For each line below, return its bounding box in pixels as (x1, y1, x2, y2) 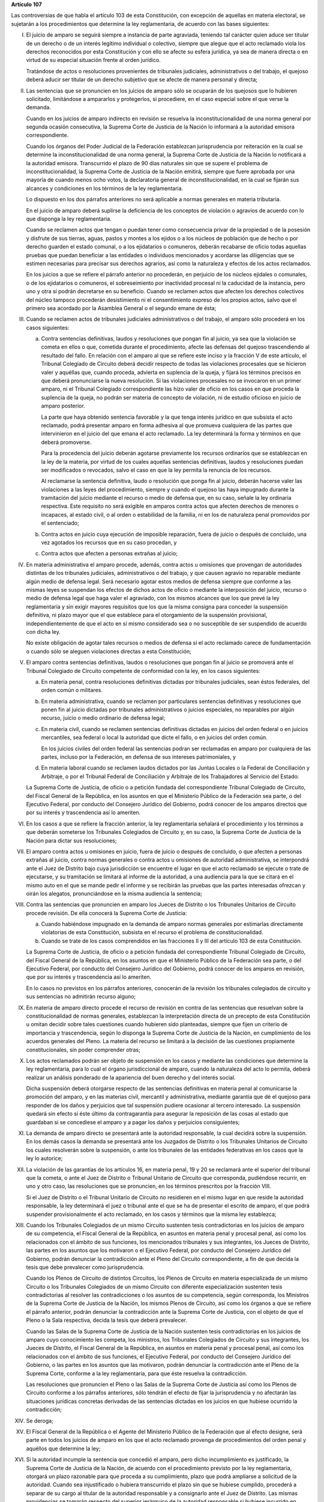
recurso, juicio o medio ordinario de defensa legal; (41, 714, 166, 722)
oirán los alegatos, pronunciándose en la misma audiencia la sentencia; (26, 890, 202, 897)
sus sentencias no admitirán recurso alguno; (26, 993, 136, 1000)
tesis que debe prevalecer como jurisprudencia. (26, 1263, 145, 1271)
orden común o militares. (41, 687, 103, 694)
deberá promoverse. (41, 439, 92, 446)
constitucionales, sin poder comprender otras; (26, 1046, 140, 1053)
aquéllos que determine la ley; (26, 1445, 101, 1452)
